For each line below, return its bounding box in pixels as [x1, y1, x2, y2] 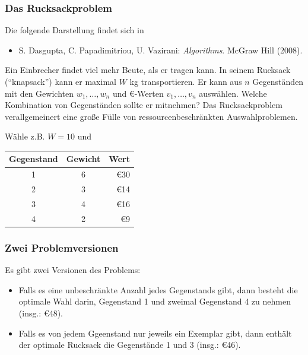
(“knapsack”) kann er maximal [5, 75, 116, 87]
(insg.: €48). [18, 306, 63, 319]
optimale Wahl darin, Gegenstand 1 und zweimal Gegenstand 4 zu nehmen [18, 295, 291, 308]
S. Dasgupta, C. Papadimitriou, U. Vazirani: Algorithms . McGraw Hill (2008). [18, 43, 303, 56]
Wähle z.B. [5, 130, 45, 142]
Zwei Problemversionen [5, 240, 119, 255]
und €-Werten [112, 87, 164, 99]
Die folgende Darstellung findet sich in [5, 24, 144, 36]
